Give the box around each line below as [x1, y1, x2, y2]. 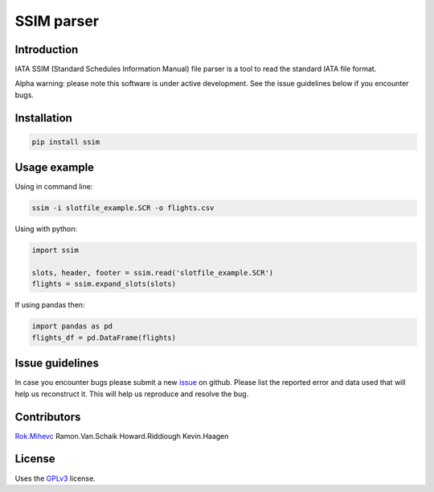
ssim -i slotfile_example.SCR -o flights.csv [31, 204, 215, 213]
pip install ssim [31, 137, 100, 147]
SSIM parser [14, 12, 100, 30]
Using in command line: [14, 182, 93, 192]
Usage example [14, 161, 95, 175]
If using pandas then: [14, 300, 85, 310]
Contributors [14, 410, 81, 424]
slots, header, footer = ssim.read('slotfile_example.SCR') [31, 268, 274, 278]
